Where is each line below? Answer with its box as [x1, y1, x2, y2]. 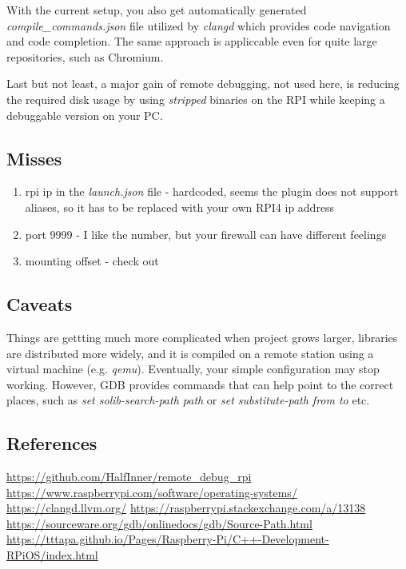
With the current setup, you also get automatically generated [6, 2, 307, 18]
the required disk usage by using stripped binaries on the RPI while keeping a [6, 90, 385, 107]
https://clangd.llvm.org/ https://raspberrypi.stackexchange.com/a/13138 [6, 499, 366, 516]
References [6, 431, 98, 456]
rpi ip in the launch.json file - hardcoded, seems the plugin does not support [25, 183, 399, 200]
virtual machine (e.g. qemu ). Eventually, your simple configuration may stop [6, 360, 380, 377]
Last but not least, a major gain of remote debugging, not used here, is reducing [6, 75, 400, 92]
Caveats [6, 292, 73, 316]
